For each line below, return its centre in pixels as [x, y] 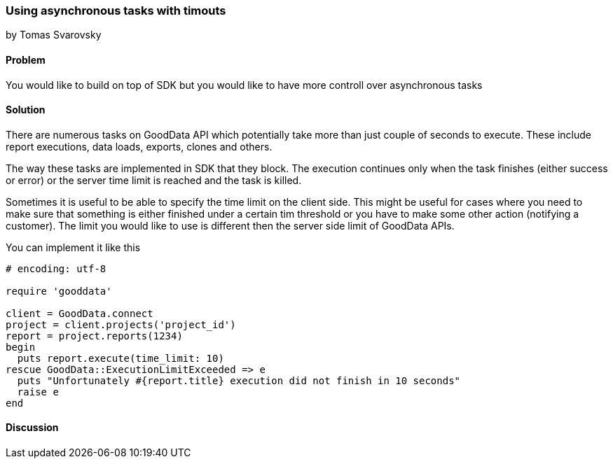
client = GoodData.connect [80, 313]
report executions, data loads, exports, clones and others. [139, 146]
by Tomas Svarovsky [54, 35]
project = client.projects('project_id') [121, 324]
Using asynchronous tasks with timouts [116, 10]
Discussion [32, 428]
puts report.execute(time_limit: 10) [120, 358]
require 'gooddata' [59, 291]
